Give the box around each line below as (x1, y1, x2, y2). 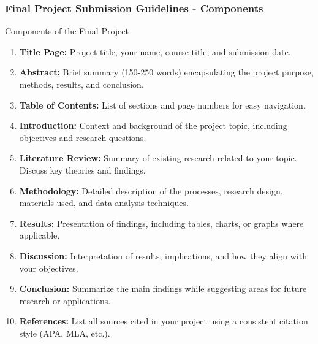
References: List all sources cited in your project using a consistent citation (19, 315, 308, 327)
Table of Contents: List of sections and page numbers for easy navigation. (19, 98, 306, 111)
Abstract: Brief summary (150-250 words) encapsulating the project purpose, (19, 66, 314, 78)
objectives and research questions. (19, 131, 146, 143)
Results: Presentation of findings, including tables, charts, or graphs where (19, 216, 304, 229)
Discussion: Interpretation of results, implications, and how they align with (19, 249, 307, 262)
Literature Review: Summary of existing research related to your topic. (19, 151, 297, 164)
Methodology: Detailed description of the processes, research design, (19, 184, 283, 197)
